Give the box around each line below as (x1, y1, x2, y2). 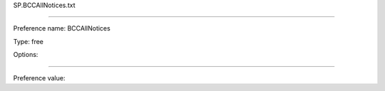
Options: (13, 50, 38, 59)
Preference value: (13, 73, 66, 82)
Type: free (13, 37, 44, 45)
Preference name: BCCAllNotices (13, 24, 111, 33)
